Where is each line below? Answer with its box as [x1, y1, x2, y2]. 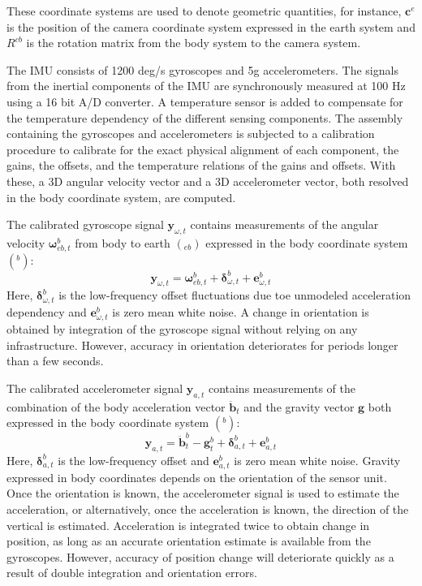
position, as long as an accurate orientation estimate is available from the [6, 532, 371, 549]
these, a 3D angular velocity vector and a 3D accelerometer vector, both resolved [6, 172, 409, 189]
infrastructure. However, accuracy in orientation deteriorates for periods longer [6, 336, 398, 353]
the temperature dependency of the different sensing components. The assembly [6, 109, 403, 126]
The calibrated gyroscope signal [6, 216, 164, 233]
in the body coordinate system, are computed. [6, 188, 236, 205]
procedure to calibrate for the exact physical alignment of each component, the [6, 140, 399, 157]
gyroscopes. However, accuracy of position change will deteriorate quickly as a [6, 548, 394, 565]
